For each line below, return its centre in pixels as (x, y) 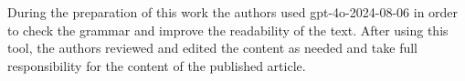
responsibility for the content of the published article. (157, 65)
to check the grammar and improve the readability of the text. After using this (228, 30)
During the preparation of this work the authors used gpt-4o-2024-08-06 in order (233, 12)
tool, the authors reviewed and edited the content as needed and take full (213, 48)
